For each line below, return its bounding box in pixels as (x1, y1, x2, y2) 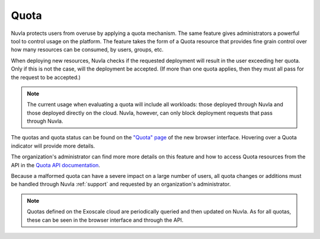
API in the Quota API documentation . (11, 161, 101, 168)
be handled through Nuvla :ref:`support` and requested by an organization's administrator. (11, 181, 231, 188)
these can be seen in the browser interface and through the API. (27, 216, 184, 224)
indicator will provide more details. (11, 142, 95, 149)
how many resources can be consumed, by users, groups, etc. (11, 46, 164, 53)
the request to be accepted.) (11, 74, 81, 81)
